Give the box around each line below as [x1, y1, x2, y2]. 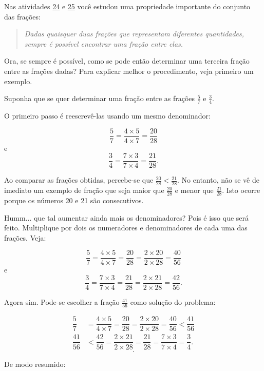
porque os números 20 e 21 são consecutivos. [4, 194, 144, 205]
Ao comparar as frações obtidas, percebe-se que [4, 174, 154, 185]
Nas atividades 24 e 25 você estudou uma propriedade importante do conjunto [4, 1, 251, 11]
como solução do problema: [130, 297, 216, 307]
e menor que [175, 185, 214, 196]
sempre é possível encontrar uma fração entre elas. [24, 38, 183, 49]
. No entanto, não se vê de [177, 174, 259, 185]
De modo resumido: [4, 358, 66, 369]
